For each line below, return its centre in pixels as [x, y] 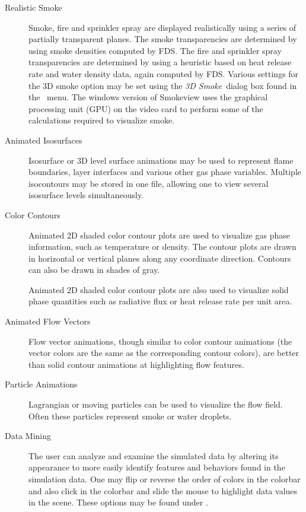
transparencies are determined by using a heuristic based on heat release [160, 62]
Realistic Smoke [34, 7]
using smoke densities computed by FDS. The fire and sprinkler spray [155, 50]
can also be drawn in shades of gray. [94, 270]
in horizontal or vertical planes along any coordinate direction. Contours [160, 258]
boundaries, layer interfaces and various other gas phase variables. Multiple [165, 172]
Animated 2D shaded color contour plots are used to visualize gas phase [159, 235]
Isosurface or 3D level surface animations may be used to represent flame [161, 160]
